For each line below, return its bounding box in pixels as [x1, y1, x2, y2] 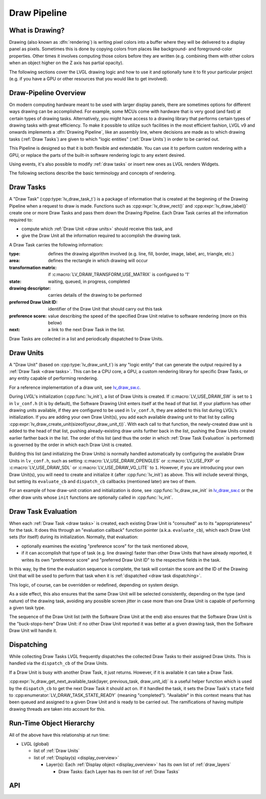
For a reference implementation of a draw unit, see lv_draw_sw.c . [9, 384, 141, 390]
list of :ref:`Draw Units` [33, 748, 80, 754]
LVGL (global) [21, 741, 49, 747]
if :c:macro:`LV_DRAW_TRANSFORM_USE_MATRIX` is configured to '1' [48, 272, 190, 278]
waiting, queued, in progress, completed [48, 278, 130, 284]
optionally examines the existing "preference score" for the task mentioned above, [21, 543, 189, 549]
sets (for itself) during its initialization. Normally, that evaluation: [9, 534, 138, 540]
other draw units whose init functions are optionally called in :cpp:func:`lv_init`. [9, 494, 173, 500]
